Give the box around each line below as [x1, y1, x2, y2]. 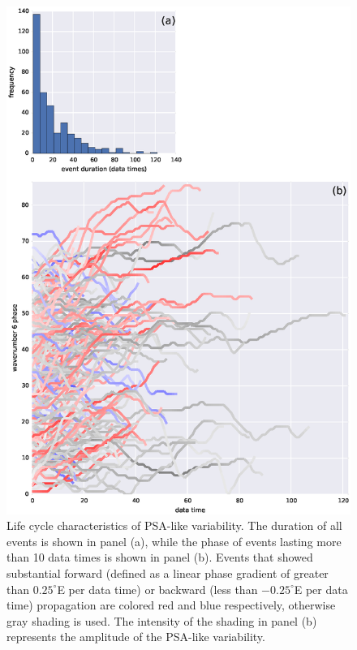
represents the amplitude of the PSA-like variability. [6, 628, 265, 645]
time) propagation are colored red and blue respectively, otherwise [6, 596, 336, 613]
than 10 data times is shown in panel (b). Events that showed [6, 549, 313, 566]
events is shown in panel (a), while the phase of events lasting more [6, 532, 342, 549]
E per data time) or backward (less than [57, 580, 258, 597]
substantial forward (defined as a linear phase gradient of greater [6, 564, 329, 581]
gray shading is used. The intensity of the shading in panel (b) [6, 612, 317, 629]
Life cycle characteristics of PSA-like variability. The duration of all [6, 517, 342, 534]
